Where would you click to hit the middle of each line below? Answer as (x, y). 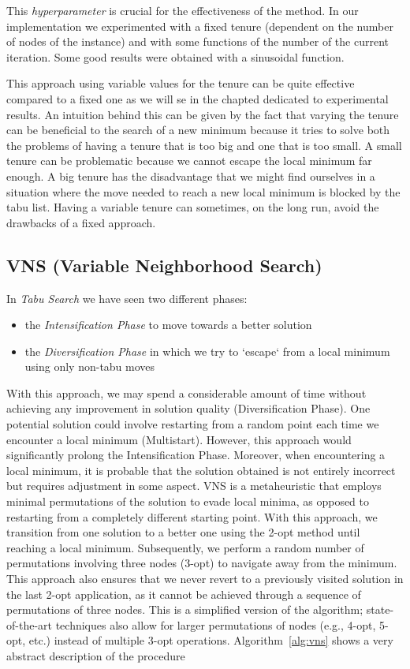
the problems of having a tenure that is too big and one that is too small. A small (204, 145)
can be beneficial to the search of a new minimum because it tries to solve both (198, 130)
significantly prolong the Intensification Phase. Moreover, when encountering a (196, 455)
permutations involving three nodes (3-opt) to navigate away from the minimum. (202, 563)
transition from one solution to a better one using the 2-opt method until (183, 532)
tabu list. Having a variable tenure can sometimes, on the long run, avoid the (193, 207)
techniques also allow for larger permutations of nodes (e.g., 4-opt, (216, 624)
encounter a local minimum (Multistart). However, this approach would (179, 439)
